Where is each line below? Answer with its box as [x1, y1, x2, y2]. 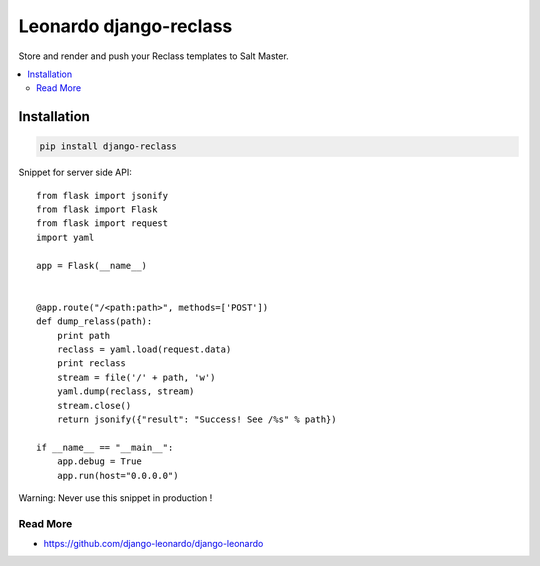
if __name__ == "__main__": [36, 441, 174, 453]
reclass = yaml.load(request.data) [56, 344, 232, 355]
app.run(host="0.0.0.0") [56, 470, 179, 481]
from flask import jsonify [36, 190, 169, 201]
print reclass [56, 358, 127, 369]
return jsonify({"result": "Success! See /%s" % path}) [56, 413, 337, 425]
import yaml [36, 231, 95, 243]
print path [56, 330, 111, 341]
